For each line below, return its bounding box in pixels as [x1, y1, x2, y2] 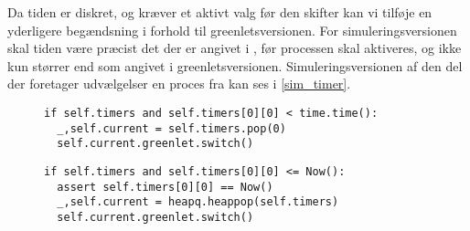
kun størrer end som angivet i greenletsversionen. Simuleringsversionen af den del [7, 56, 463, 75]
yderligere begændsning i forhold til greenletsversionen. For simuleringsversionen [7, 20, 457, 39]
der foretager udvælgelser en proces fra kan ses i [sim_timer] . [7, 74, 351, 93]
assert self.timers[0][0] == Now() [57, 180, 273, 194]
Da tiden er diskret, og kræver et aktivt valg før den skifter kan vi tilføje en [7, 3, 433, 21]
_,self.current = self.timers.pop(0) [57, 121, 286, 135]
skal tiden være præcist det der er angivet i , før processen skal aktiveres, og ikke [7, 38, 462, 58]
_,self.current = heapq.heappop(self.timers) [57, 195, 339, 209]
